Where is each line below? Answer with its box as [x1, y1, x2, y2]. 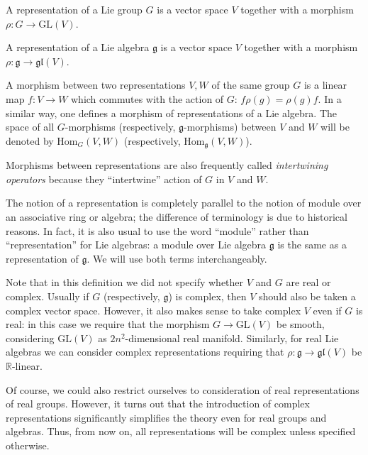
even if [313, 302, 342, 317]
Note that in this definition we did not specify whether [6, 275, 244, 290]
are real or [286, 275, 331, 290]
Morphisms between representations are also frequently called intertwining [6, 158, 328, 172]
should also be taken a [259, 288, 356, 303]
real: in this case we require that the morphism [6, 317, 210, 331]
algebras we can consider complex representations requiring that [6, 344, 284, 359]
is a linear [303, 77, 347, 92]
